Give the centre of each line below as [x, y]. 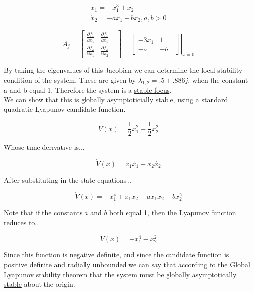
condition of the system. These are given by [70, 79]
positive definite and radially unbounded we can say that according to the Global [127, 265]
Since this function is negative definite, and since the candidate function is [117, 255]
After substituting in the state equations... [68, 179]
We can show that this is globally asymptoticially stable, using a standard [116, 99]
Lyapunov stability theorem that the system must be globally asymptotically [120, 274]
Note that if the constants [43, 212]
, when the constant [218, 79]
